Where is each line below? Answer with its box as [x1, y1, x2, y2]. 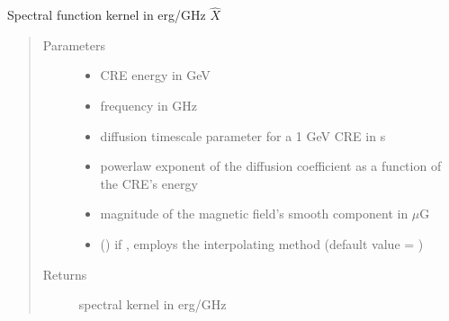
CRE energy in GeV [100, 66, 211, 85]
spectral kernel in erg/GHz [78, 295, 227, 314]
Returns [42, 264, 87, 283]
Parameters [42, 35, 105, 54]
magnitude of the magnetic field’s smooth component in [100, 204, 409, 223]
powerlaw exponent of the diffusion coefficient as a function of [100, 156, 442, 175]
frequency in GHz [100, 96, 198, 114]
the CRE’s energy [100, 174, 198, 192]
